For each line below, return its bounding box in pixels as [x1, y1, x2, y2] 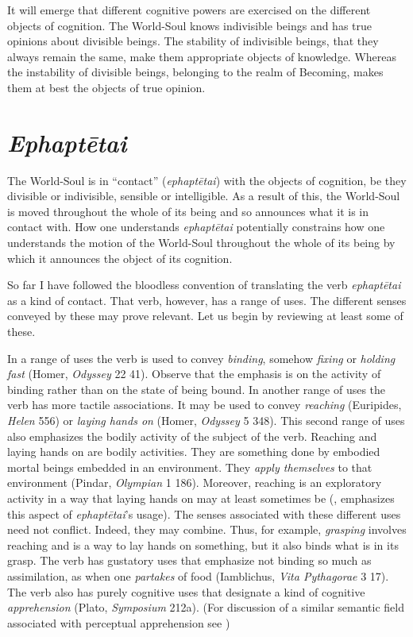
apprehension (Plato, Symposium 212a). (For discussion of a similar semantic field [7, 599, 404, 616]
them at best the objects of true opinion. [7, 79, 206, 95]
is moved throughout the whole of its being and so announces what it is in [7, 203, 369, 219]
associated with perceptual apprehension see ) [7, 614, 230, 631]
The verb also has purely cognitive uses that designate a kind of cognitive [7, 583, 365, 600]
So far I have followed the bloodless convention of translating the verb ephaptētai [7, 276, 401, 293]
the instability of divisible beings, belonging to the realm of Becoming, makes [7, 64, 384, 80]
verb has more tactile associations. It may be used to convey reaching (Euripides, [7, 396, 402, 413]
